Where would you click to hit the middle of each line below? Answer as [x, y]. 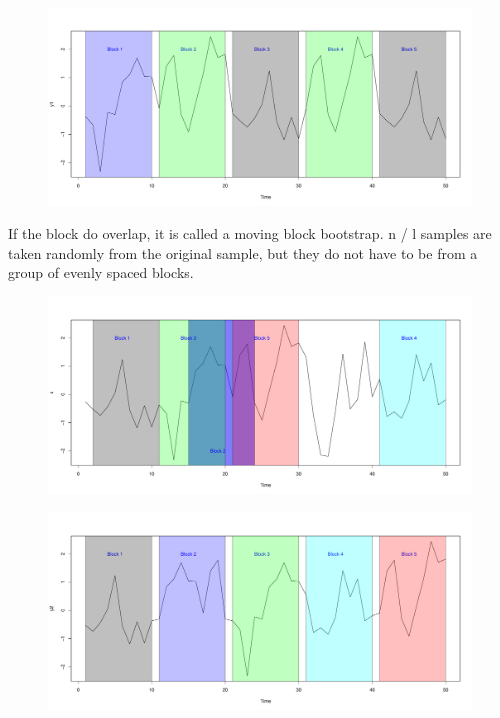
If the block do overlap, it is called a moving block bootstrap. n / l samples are [250, 233]
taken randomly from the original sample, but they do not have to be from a [243, 252]
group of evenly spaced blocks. [101, 272]
